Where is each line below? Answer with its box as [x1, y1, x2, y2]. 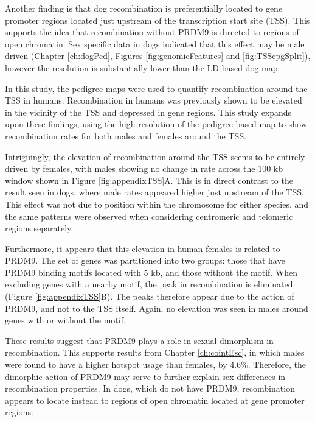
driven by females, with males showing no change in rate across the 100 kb [5, 162, 283, 175]
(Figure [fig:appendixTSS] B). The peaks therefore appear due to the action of [5, 290, 294, 303]
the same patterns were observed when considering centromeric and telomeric [5, 209, 293, 222]
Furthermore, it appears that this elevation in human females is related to [5, 242, 280, 255]
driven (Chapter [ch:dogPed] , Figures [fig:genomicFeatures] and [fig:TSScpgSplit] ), [5, 49, 311, 62]
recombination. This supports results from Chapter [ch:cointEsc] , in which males [5, 346, 305, 359]
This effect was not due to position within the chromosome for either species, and [5, 197, 309, 210]
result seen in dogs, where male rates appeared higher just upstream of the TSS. [5, 186, 304, 199]
